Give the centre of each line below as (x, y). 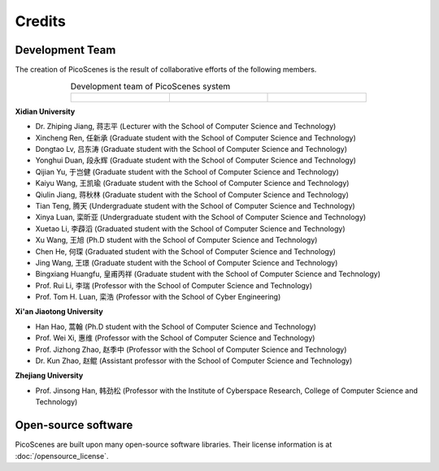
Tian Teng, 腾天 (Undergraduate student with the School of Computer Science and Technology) (195, 205)
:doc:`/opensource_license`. (62, 456)
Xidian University (45, 111)
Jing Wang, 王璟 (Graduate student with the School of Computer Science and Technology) (187, 262)
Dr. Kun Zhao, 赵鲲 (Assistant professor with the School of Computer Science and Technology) (194, 361)
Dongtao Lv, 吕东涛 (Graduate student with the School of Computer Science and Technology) (191, 149)
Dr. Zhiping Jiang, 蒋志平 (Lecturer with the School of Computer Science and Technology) (186, 127)
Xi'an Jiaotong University (59, 312)
